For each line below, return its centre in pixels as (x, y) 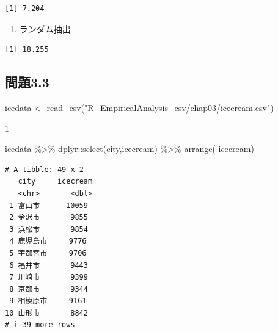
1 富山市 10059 (49, 205)
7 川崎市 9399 (49, 277)
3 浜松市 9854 (49, 229)
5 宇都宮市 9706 (48, 253)
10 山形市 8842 (46, 313)
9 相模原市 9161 (48, 301)
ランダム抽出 (45, 28)
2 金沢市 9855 (49, 218)
